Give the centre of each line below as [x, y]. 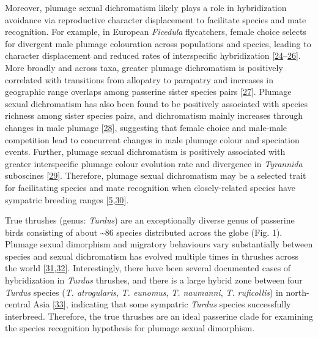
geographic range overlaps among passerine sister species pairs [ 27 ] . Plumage [148, 92]
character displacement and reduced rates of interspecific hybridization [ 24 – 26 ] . [153, 55]
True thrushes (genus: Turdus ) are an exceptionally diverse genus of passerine [150, 220]
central [18, 304]
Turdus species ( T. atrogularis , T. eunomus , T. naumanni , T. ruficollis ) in [144, 292]
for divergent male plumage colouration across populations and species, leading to [158, 43]
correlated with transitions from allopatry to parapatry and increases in [139, 79]
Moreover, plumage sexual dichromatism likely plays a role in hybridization [146, 7]
